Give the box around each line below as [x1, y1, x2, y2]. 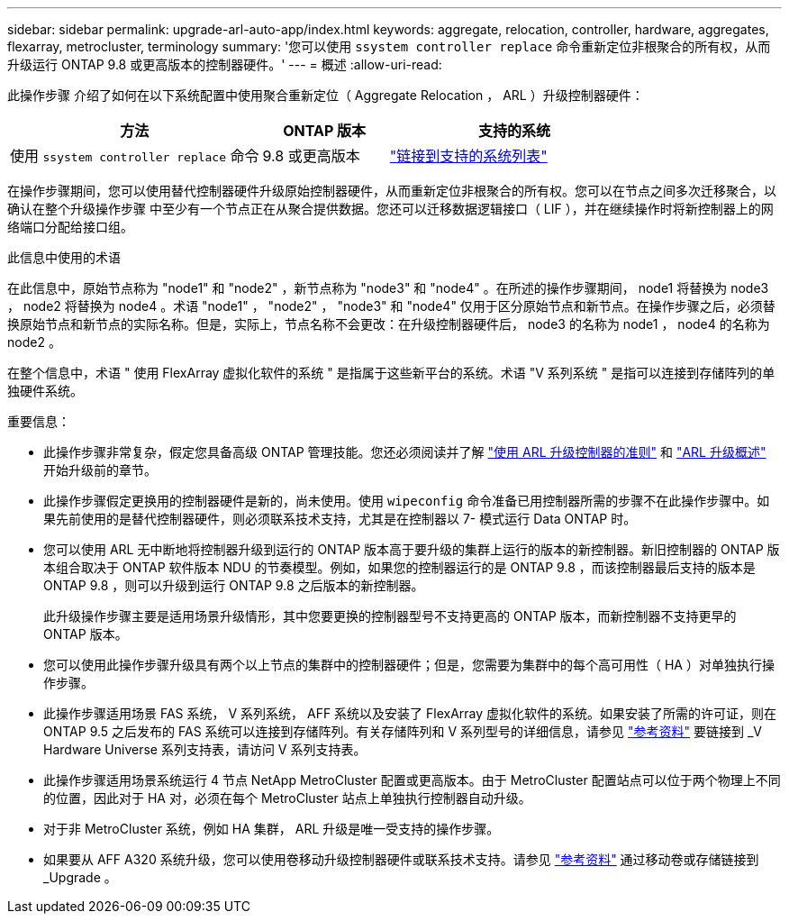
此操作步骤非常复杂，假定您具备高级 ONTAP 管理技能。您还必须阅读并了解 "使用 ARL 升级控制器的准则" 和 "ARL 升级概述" [43, 444, 766, 460]
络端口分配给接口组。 [7, 219, 133, 234]
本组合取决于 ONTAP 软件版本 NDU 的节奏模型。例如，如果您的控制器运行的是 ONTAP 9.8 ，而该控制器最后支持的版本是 [43, 560, 756, 575]
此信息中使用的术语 [7, 250, 121, 265]
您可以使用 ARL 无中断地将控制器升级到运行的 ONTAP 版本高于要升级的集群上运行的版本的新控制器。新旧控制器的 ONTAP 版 [43, 542, 780, 557]
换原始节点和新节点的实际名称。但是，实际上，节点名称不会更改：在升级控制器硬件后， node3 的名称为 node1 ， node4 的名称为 [7, 316, 770, 332]
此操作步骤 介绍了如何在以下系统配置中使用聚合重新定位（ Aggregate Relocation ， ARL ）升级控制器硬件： [7, 87, 644, 103]
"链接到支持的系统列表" [389, 147, 548, 165]
